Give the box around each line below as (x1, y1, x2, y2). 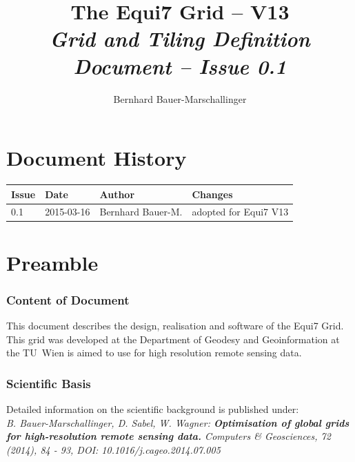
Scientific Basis (6, 374, 91, 392)
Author (99, 186, 135, 201)
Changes (192, 186, 233, 201)
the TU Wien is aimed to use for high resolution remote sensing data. (6, 345, 302, 360)
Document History (6, 144, 187, 172)
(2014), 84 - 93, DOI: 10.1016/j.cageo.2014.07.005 (6, 442, 221, 456)
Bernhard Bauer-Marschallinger (113, 91, 247, 106)
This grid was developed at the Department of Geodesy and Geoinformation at (6, 331, 340, 346)
